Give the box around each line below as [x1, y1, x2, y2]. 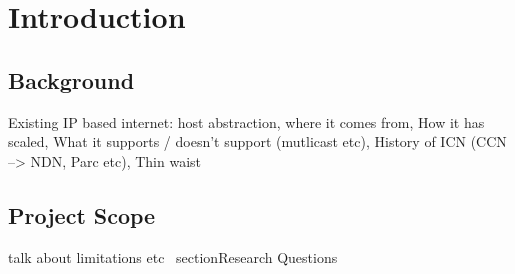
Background [8, 64, 135, 95]
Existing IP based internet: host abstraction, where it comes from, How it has [8, 111, 485, 132]
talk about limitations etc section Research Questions [8, 246, 338, 267]
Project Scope [8, 199, 156, 230]
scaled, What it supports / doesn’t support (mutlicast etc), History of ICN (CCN [8, 131, 507, 152]
